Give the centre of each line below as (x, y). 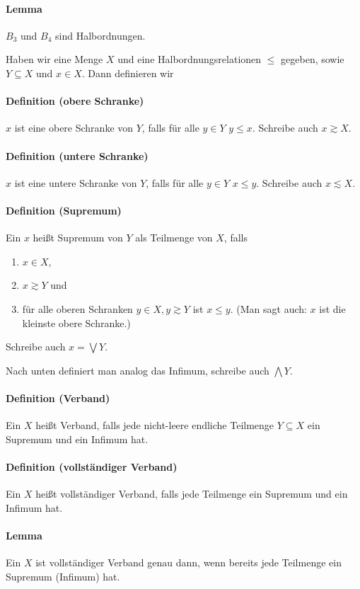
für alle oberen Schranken (77, 308)
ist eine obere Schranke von (74, 128)
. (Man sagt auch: (268, 308)
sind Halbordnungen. (100, 35)
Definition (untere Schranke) (77, 155)
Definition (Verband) (58, 398)
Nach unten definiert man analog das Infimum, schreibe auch (138, 370)
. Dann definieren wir (128, 73)
